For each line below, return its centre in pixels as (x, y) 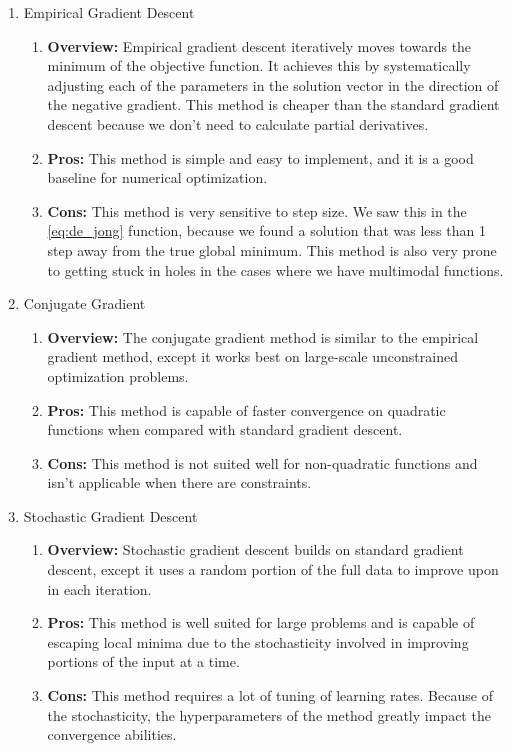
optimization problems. (118, 375)
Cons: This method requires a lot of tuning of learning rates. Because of (270, 695)
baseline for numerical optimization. (157, 177)
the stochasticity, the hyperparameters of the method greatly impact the (269, 714)
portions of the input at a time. (143, 661)
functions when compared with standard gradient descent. (225, 429)
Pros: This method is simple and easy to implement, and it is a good (260, 157)
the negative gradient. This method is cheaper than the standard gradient (273, 104)
